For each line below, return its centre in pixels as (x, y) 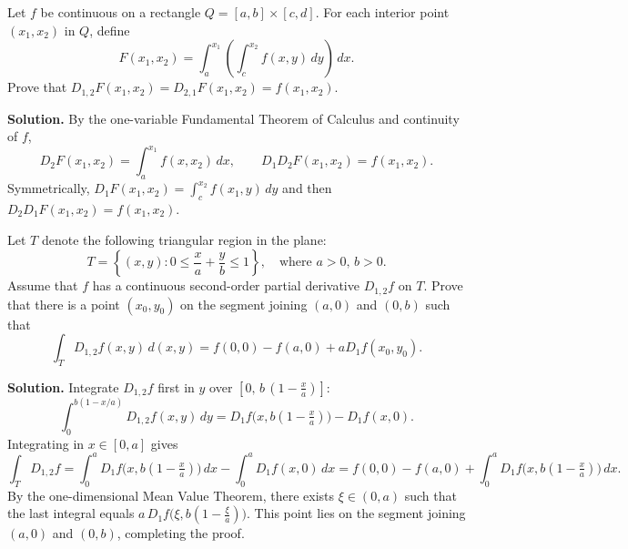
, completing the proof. (181, 533)
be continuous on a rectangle (121, 12)
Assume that (43, 285)
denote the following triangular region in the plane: (184, 239)
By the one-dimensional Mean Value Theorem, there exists (171, 495)
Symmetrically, (49, 188)
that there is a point (64, 304)
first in (176, 386)
